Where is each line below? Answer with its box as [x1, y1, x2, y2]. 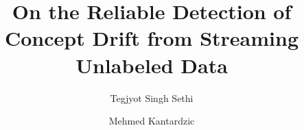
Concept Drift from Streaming [4, 24, 299, 52]
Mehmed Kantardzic [108, 114, 195, 128]
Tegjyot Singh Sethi [110, 90, 194, 105]
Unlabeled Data [75, 51, 228, 79]
